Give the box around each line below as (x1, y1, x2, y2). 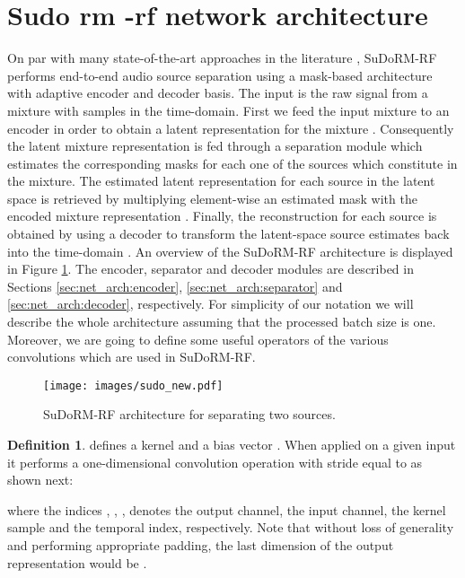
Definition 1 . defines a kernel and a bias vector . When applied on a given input (7, 435, 456, 454)
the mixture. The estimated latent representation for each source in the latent (7, 171, 435, 190)
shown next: (7, 470, 74, 489)
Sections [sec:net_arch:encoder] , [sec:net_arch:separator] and (7, 276, 343, 295)
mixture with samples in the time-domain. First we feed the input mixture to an (7, 101, 450, 119)
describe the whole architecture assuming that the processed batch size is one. (7, 312, 436, 331)
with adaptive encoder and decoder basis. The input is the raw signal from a (7, 83, 428, 102)
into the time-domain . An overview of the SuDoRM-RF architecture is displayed (7, 241, 453, 260)
